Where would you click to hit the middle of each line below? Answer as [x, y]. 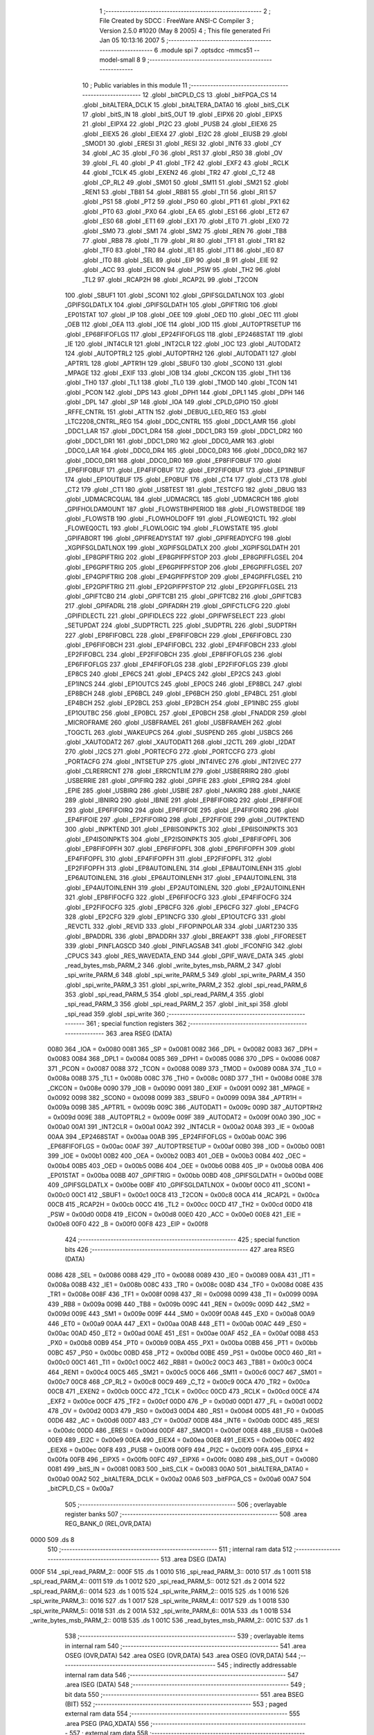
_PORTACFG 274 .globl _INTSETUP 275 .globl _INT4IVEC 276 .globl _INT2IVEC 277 [183, 761]
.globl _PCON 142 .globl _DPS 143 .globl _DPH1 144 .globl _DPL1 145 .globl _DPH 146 [185, 392]
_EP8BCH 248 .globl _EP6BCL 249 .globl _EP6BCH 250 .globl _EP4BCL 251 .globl [181, 693]
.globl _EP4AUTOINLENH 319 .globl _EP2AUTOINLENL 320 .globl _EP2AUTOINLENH [185, 888]
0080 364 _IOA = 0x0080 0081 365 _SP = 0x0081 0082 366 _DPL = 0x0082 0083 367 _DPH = [183, 1049]
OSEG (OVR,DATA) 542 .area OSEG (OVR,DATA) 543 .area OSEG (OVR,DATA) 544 [181, 1656]
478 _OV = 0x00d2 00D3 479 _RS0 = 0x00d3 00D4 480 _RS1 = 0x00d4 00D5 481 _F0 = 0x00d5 [186, 1411]
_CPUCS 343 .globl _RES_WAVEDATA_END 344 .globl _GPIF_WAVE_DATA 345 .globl [184, 956]
